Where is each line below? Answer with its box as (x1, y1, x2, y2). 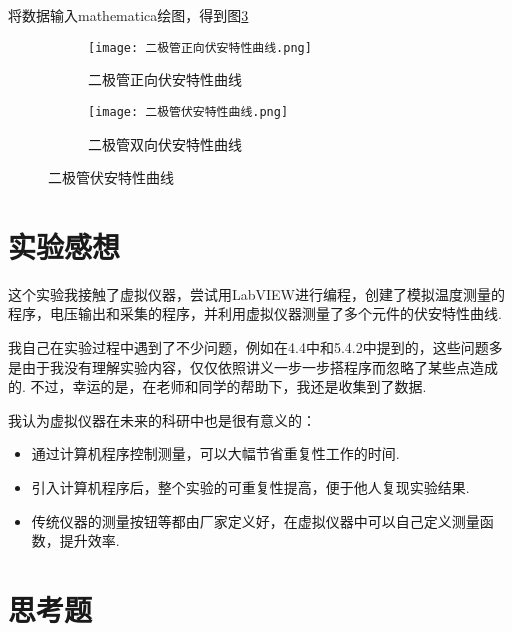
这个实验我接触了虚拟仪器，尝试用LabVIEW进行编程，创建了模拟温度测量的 (8, 283, 506, 304)
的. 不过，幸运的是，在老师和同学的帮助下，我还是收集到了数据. (8, 376, 427, 397)
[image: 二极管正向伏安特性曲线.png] (88, 40, 312, 55)
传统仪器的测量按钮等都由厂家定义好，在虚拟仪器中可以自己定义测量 (31, 510, 480, 531)
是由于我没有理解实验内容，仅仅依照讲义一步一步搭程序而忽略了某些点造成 (8, 356, 498, 377)
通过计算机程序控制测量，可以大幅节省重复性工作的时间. (31, 443, 400, 464)
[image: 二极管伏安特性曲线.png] (88, 104, 289, 119)
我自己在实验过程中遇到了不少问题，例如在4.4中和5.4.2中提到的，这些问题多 (8, 337, 503, 357)
